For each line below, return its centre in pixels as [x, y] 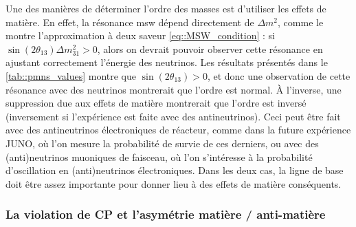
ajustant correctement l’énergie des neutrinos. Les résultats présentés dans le [167, 62]
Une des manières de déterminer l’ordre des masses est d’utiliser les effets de [166, 8]
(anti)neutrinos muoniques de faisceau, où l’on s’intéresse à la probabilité [159, 156]
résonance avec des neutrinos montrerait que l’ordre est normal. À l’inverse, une [174, 89]
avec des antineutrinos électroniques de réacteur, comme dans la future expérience [178, 130]
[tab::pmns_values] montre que [71, 75]
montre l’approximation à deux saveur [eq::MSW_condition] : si [140, 35]
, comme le [301, 22]
